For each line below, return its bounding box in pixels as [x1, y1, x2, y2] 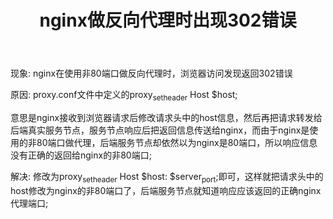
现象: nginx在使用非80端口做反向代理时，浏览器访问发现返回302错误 [10, 67, 293, 80]
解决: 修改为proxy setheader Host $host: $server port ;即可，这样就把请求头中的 [10, 170, 324, 185]
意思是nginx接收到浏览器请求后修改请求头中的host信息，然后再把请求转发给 [10, 111, 323, 123]
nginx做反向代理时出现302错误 [39, 9, 297, 32]
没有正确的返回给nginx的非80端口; [10, 149, 152, 161]
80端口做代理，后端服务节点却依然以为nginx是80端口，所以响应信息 [36, 136, 318, 148]
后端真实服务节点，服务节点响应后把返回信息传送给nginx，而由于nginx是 [10, 124, 310, 136]
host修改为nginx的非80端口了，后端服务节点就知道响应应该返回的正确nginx [10, 184, 322, 196]
